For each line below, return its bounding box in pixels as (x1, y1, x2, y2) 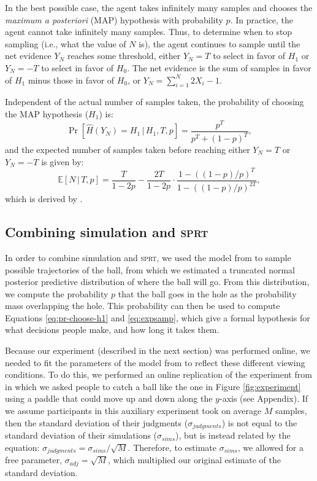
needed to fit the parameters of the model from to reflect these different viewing (5, 356, 305, 369)
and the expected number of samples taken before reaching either (5, 143, 250, 156)
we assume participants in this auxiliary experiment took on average (5, 404, 262, 417)
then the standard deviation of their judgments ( (5, 416, 188, 429)
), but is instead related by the (175, 429, 291, 442)
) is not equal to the (221, 416, 297, 429)
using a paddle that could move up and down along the (5, 392, 213, 405)
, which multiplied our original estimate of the (107, 453, 281, 466)
